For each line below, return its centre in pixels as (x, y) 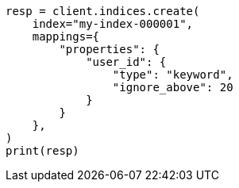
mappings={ (66, 36)
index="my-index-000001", (113, 24)
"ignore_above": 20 (173, 87)
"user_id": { (126, 62)
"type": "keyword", (173, 75)
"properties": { (109, 49)
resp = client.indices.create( (103, 11)
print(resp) (42, 151)
